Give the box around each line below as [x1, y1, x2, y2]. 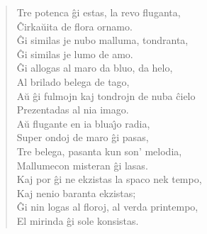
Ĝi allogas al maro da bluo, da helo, [16, 60, 173, 75]
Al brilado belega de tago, [16, 74, 130, 89]
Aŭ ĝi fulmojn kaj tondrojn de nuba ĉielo [16, 88, 196, 103]
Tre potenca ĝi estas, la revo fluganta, [16, 5, 181, 19]
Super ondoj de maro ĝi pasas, [16, 130, 149, 145]
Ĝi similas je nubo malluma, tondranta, [16, 33, 189, 48]
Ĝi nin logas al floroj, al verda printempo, [16, 199, 198, 214]
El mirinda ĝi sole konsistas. [16, 213, 139, 228]
